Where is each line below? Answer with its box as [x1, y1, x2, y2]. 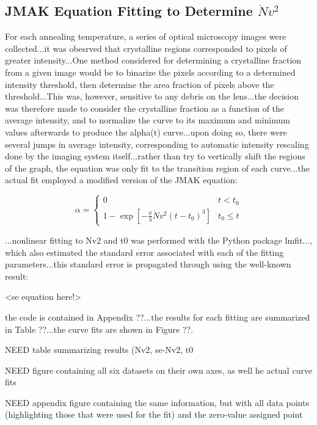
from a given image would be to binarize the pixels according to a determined [5, 65, 296, 78]
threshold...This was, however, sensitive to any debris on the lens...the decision [5, 90, 299, 103]
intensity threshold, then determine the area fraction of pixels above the [5, 78, 274, 90]
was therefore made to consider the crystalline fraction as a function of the [5, 101, 285, 114]
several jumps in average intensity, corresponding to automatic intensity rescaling [5, 137, 309, 150]
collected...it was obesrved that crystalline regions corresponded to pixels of [5, 42, 287, 54]
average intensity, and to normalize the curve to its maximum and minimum [5, 114, 290, 126]
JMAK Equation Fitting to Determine [5, 1, 253, 20]
